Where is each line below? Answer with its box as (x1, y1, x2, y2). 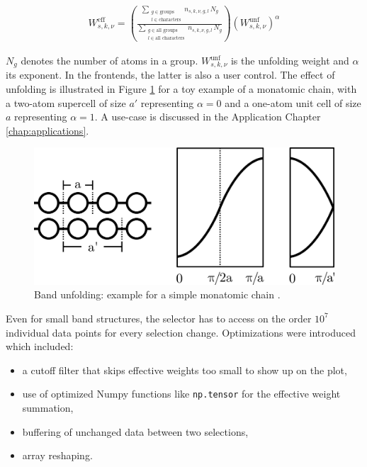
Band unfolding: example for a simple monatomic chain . (34, 287, 281, 302)
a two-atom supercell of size (6, 95, 126, 110)
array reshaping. (22, 448, 93, 463)
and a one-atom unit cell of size (225, 95, 361, 110)
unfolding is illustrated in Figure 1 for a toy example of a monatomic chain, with (6, 81, 357, 96)
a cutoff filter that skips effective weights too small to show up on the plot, (22, 362, 347, 377)
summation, (22, 400, 74, 415)
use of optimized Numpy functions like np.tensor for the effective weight (22, 386, 341, 401)
